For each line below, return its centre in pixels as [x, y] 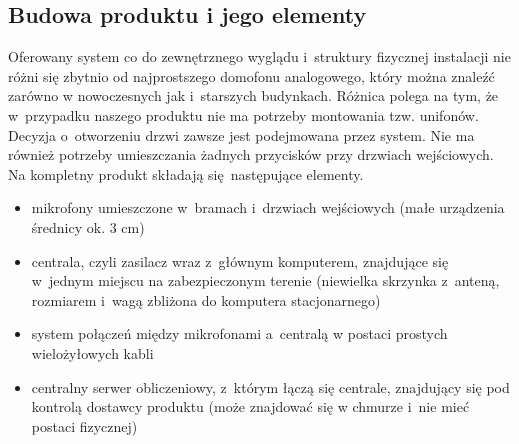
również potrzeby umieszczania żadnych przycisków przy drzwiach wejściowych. [251, 154]
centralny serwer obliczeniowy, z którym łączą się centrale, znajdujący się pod [270, 386]
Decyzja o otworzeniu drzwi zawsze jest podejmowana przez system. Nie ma [241, 134]
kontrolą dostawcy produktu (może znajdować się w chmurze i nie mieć [250, 406]
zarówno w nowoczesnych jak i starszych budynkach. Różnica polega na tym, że [253, 95]
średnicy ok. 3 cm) [88, 226]
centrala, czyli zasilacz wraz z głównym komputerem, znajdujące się [240, 260]
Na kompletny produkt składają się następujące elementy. [186, 173]
